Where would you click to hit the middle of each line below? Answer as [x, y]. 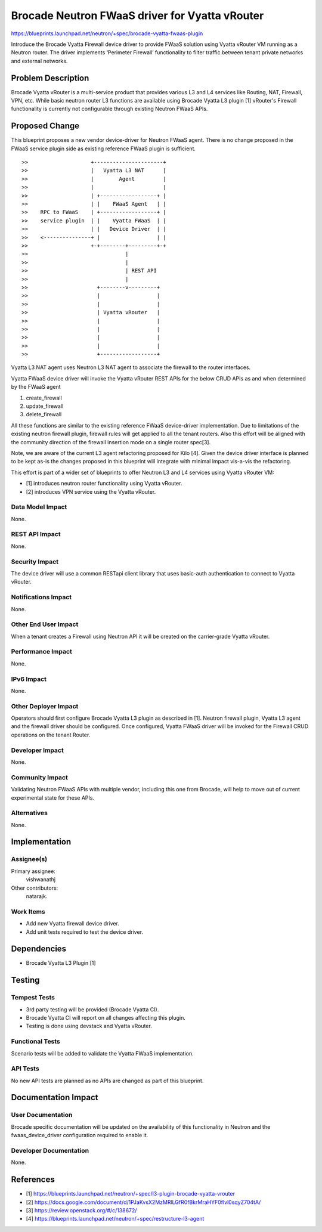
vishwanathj [41, 880]
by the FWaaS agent [36, 387]
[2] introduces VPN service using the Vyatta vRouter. [91, 491]
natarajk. [37, 896]
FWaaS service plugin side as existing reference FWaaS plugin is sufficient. [103, 148]
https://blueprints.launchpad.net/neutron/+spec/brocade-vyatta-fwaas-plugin [107, 33]
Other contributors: [35, 888]
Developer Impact [37, 750]
